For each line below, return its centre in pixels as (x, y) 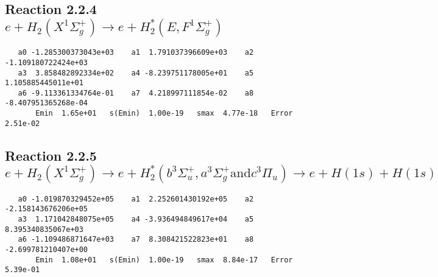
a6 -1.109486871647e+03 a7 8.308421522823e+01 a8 (136, 240)
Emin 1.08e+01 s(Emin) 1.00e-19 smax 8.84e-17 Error (164, 260)
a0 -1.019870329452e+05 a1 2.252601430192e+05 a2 (136, 199)
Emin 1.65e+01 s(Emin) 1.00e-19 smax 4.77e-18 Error (164, 114)
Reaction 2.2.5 (51, 155)
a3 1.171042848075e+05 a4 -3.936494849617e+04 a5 (136, 219)
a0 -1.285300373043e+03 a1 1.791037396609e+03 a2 (136, 53)
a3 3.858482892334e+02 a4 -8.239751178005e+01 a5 (136, 73)
